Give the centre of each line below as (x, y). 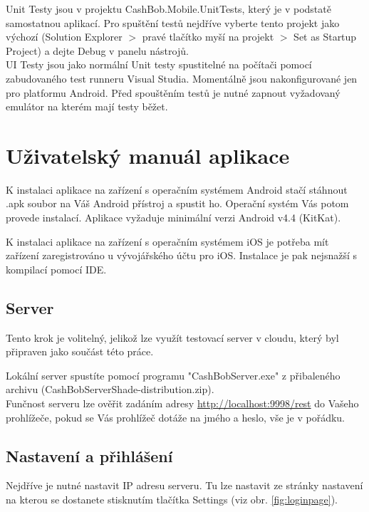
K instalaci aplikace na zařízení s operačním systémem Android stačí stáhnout (177, 189)
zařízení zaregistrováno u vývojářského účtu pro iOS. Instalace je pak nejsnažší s (181, 255)
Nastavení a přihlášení (89, 455)
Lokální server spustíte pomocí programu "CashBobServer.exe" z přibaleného (173, 375)
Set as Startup (325, 37)
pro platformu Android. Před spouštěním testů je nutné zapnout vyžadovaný (173, 92)
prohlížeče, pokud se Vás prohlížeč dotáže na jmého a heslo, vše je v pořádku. (176, 417)
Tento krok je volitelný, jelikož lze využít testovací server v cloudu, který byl (172, 337)
